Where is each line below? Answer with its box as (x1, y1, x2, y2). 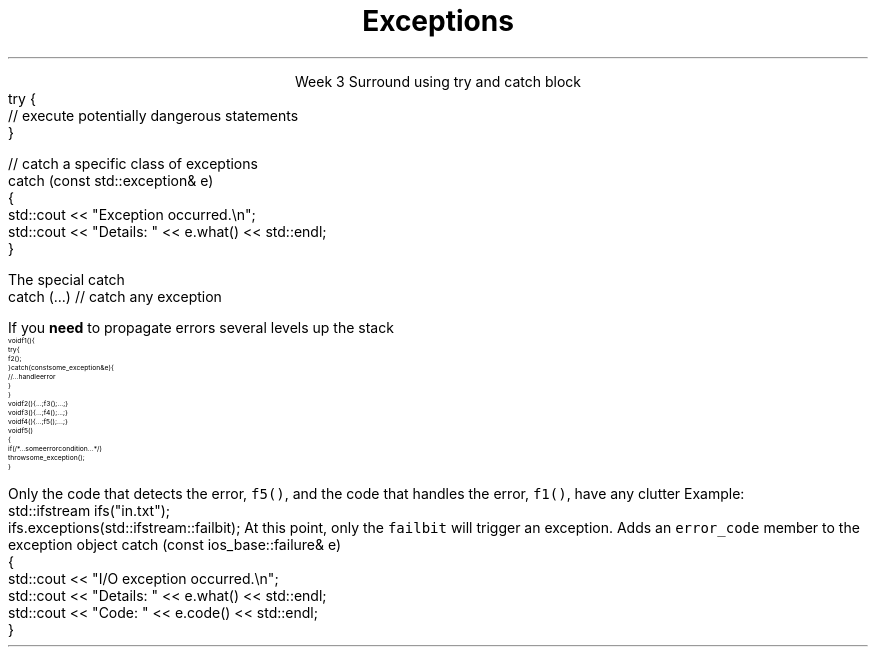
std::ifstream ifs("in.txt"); (8, 501, 170, 519)
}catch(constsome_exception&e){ (8, 362, 114, 372)
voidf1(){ (8, 335, 35, 345)
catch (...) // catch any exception (8, 287, 222, 305)
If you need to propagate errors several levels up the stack (8, 318, 394, 336)
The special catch (8, 270, 125, 288)
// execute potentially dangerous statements (8, 106, 299, 124)
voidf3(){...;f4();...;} (8, 407, 68, 417)
